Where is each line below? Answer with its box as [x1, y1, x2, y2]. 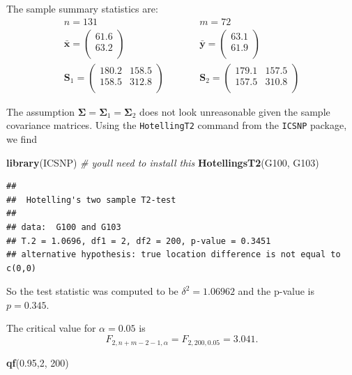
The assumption [6, 104, 75, 118]
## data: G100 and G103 [6, 222, 121, 232]
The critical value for [6, 321, 96, 335]
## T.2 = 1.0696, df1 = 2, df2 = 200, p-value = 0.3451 [6, 236, 271, 246]
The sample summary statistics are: [6, 1, 158, 15]
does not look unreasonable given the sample [139, 104, 330, 118]
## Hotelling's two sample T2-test [6, 194, 176, 205]
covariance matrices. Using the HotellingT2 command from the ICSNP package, [6, 118, 347, 132]
